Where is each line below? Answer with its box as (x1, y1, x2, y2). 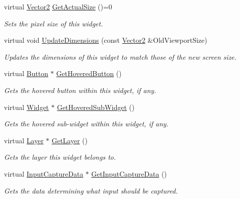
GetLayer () (51, 135, 88, 145)
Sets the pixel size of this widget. (4, 18, 103, 28)
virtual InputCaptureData (4, 168, 83, 179)
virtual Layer (4, 135, 44, 145)
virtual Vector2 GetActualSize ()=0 (4, 1, 112, 11)
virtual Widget (4, 101, 49, 112)
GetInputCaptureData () (91, 168, 167, 179)
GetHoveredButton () (56, 68, 122, 79)
